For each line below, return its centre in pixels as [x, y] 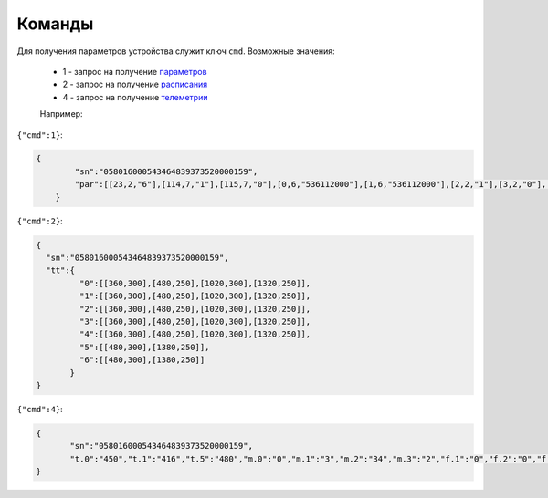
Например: [61, 114]
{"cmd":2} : [40, 221]
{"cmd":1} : [40, 135]
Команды [55, 24]
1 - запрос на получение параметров [135, 71]
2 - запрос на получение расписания [135, 84]
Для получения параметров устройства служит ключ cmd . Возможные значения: [176, 51]
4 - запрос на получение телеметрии [135, 97]
